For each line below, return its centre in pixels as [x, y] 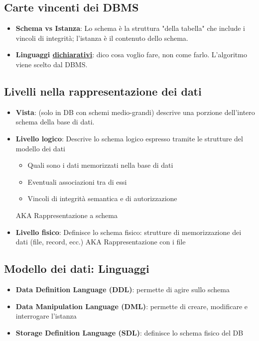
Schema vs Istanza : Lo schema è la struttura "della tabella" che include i [130, 28]
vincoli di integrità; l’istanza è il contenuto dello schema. [102, 38]
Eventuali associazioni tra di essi [77, 181]
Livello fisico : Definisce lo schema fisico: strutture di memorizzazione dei [129, 232]
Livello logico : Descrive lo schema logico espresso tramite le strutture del [129, 138]
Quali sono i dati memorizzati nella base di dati [100, 165]
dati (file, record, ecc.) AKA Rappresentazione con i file [101, 242]
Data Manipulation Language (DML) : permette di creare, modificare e [132, 306]
